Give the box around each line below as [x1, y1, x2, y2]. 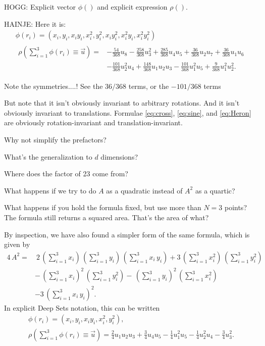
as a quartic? [195, 185, 235, 195]
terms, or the [128, 80, 169, 91]
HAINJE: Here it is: [4, 18, 66, 29]
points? [224, 202, 247, 213]
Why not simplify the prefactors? [4, 134, 107, 145]
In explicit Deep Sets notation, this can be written [4, 302, 160, 313]
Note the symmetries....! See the [4, 80, 103, 91]
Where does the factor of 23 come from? [4, 168, 128, 179]
